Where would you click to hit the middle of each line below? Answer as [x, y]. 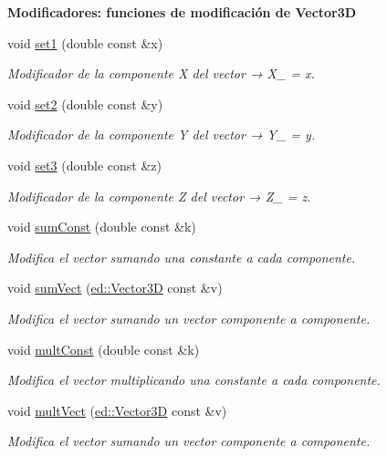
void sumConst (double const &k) [102, 227]
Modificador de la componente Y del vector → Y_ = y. [162, 135]
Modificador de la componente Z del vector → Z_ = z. [159, 196]
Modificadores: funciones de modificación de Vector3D [182, 12]
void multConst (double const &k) [104, 349]
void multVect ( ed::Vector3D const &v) [117, 410]
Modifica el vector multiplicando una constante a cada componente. [194, 380]
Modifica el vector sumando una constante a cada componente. [182, 257]
